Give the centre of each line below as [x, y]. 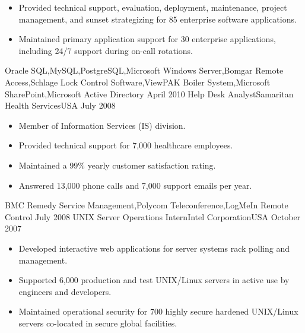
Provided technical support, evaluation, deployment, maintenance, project [153, 7]
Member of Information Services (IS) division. [102, 125]
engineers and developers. [65, 291]
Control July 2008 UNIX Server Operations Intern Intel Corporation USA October [153, 216]
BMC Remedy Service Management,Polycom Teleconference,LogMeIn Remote [147, 205]
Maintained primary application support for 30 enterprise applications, [147, 39]
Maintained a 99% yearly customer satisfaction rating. [117, 165]
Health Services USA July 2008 [60, 105]
